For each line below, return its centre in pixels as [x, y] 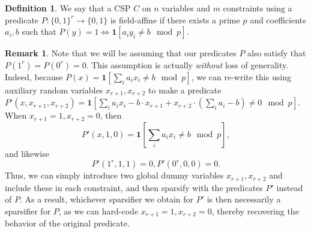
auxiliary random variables [54, 90]
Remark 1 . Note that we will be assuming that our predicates [121, 53]
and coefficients [278, 19]
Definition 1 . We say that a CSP [68, 8]
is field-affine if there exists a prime [175, 19]
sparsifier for [28, 211]
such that [39, 31]
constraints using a [258, 8]
